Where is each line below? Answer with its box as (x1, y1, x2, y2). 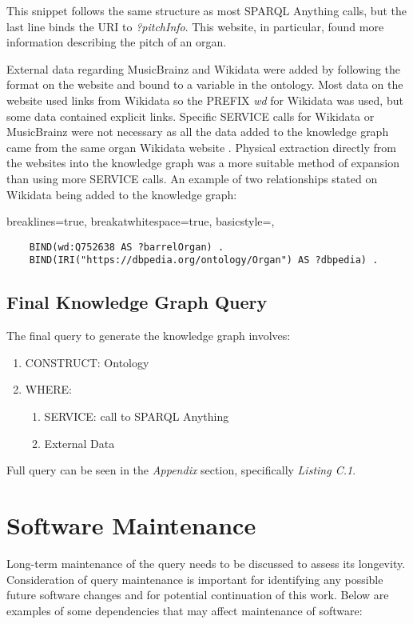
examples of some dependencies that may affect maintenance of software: (6, 602, 363, 618)
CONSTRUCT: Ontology (25, 354, 149, 370)
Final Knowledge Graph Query (6, 290, 268, 314)
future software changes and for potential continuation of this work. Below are (6, 586, 389, 603)
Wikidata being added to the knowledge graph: (6, 186, 237, 202)
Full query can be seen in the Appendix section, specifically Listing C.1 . (6, 462, 356, 478)
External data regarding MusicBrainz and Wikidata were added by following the (6, 60, 401, 77)
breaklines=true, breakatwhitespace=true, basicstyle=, (6, 213, 275, 230)
